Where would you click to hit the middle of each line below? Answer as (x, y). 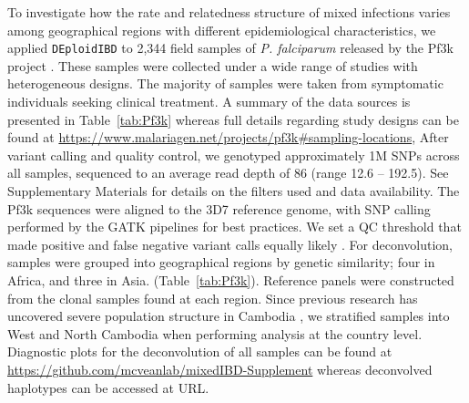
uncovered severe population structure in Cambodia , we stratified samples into (229, 316)
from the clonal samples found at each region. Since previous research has (213, 298)
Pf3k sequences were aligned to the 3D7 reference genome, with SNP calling (219, 208)
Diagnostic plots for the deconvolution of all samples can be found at (200, 351)
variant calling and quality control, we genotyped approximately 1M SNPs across (234, 155)
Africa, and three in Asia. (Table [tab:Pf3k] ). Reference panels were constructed (231, 279)
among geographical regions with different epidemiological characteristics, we (222, 30)
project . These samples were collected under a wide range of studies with (213, 65)
